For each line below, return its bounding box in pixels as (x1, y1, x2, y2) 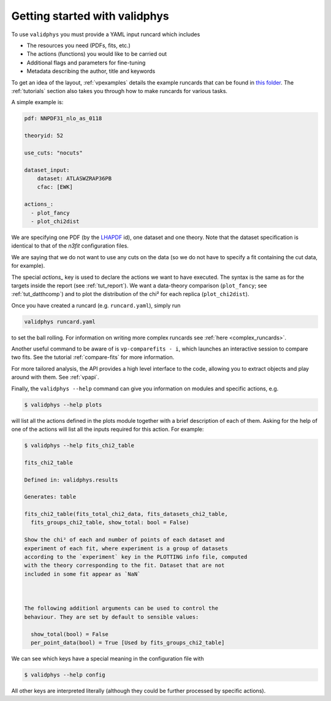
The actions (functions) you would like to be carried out (26, 50, 167, 58)
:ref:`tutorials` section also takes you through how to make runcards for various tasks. (11, 87, 228, 94)
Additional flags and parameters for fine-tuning (26, 59, 146, 66)
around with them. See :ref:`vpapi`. (11, 374, 99, 381)
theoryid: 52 (24, 132, 64, 139)
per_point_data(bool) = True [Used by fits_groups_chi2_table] (31, 639, 225, 646)
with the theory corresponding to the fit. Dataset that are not (24, 562, 225, 569)
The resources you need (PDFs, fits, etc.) (26, 42, 131, 49)
